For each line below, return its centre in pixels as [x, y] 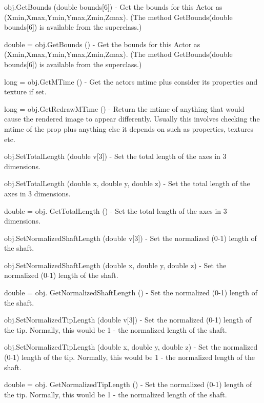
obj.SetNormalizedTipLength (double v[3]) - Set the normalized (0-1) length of [128, 320]
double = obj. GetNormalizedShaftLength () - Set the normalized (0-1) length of [131, 293]
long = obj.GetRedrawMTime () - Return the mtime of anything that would [124, 108]
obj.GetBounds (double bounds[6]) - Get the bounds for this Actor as [113, 7]
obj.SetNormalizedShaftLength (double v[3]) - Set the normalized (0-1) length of [130, 238]
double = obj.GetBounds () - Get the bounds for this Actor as [102, 44]
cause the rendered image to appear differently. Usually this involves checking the [132, 119]
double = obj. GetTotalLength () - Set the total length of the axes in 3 [116, 210]
